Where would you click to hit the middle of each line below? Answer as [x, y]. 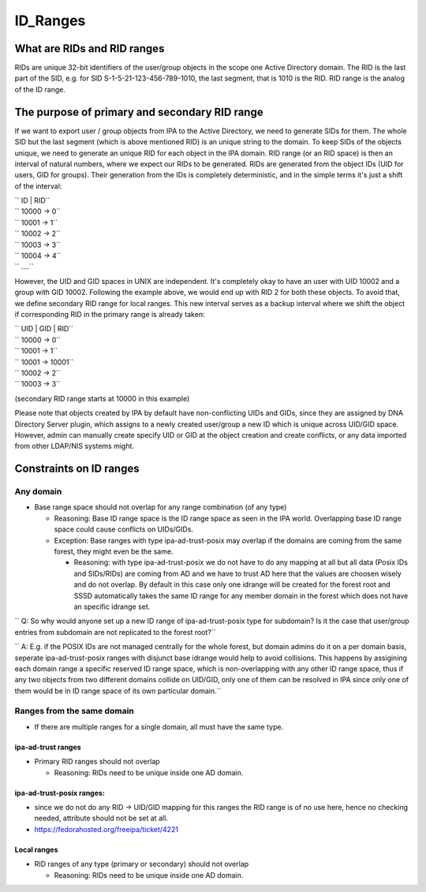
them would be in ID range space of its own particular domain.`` [118, 691]
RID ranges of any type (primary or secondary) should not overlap [142, 864]
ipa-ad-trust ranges [48, 747]
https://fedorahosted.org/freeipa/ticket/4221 [106, 829]
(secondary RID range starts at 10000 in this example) [102, 398]
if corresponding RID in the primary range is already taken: [110, 314]
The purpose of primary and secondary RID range [139, 112]
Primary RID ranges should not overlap [97, 762]
